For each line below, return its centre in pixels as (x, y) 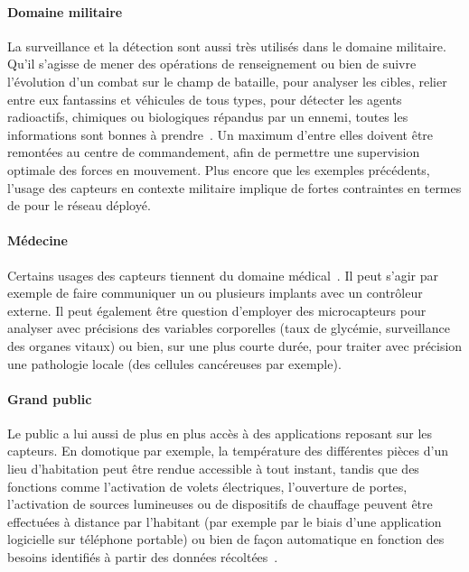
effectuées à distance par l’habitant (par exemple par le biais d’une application (225, 521)
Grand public (50, 398)
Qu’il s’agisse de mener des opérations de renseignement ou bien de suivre (212, 64)
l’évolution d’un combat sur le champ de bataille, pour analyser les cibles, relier (227, 81)
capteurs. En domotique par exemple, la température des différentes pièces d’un (228, 451)
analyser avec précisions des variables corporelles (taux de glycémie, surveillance (229, 328)
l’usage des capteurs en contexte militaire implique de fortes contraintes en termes (234, 187)
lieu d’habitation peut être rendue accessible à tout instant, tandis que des (213, 469)
